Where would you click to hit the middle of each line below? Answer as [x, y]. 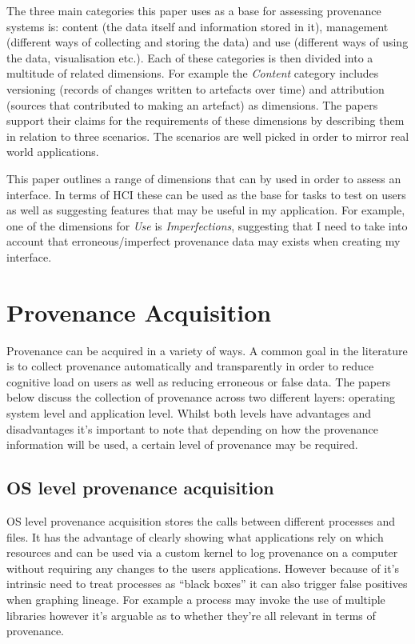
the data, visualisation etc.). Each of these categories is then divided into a [190, 57]
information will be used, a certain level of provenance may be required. [182, 444]
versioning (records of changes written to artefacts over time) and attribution [196, 88]
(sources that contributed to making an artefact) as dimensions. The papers [192, 104]
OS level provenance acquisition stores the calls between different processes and [201, 520]
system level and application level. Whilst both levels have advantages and [189, 413]
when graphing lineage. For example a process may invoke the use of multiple [196, 599]
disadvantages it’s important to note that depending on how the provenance [193, 428]
